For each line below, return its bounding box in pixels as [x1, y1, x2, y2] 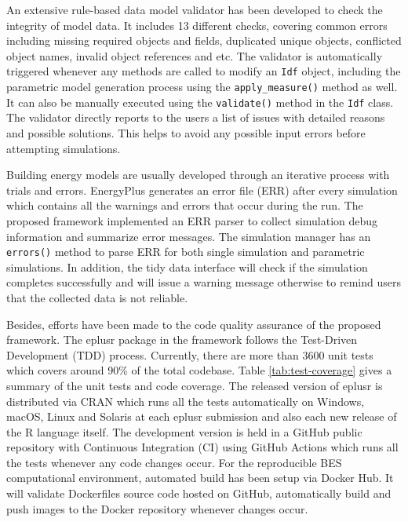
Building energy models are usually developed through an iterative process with [6, 166, 390, 183]
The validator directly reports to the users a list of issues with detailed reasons [6, 109, 385, 126]
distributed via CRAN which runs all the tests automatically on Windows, [6, 392, 365, 409]
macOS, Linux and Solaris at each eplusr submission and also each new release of [6, 408, 397, 425]
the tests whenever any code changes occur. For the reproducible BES [6, 454, 342, 470]
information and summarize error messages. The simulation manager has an [6, 228, 371, 244]
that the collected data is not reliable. [6, 289, 188, 305]
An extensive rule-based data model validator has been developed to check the [6, 2, 383, 17]
